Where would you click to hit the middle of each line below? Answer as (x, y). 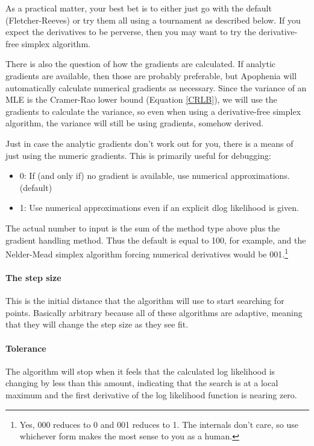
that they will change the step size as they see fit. (97, 324)
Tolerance (26, 348)
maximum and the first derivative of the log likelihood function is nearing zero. (151, 394)
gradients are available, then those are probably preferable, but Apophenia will (151, 75)
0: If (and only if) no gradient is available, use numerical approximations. (155, 176)
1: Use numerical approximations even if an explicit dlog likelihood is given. (159, 208)
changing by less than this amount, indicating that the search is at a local (142, 383)
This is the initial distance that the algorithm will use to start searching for (145, 301)
